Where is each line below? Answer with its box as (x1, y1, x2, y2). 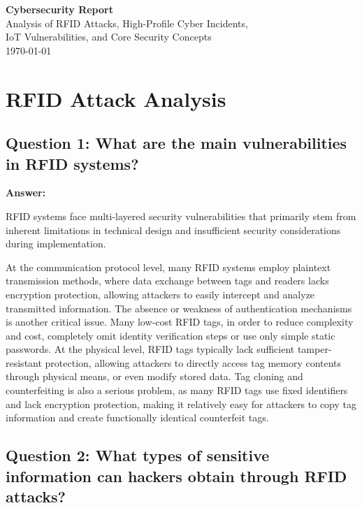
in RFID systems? (6, 152, 139, 174)
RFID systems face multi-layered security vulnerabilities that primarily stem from (6, 208, 356, 223)
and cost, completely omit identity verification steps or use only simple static (6, 328, 335, 342)
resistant (6, 355, 42, 370)
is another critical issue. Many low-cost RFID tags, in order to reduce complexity (6, 314, 354, 329)
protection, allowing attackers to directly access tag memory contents (45, 355, 342, 370)
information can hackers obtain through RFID (6, 465, 347, 486)
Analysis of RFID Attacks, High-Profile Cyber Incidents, (6, 15, 248, 30)
